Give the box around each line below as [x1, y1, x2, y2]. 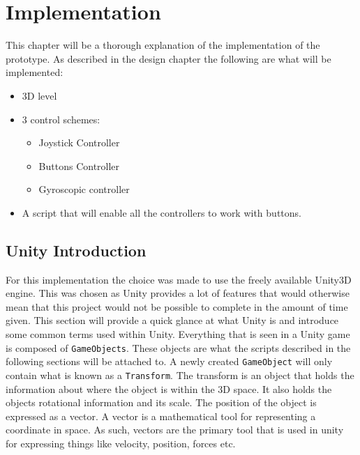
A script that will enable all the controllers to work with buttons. [22, 205, 301, 219]
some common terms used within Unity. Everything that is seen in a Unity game [6, 327, 350, 341]
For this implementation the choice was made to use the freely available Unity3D [6, 272, 352, 286]
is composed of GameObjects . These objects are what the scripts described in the [6, 340, 351, 355]
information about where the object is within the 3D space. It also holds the [6, 381, 332, 396]
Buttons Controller [38, 158, 120, 173]
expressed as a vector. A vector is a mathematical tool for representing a [6, 408, 316, 423]
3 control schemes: [22, 111, 100, 126]
